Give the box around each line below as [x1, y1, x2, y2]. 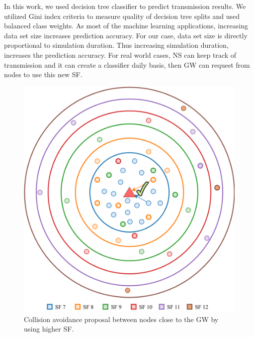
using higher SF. [24, 324, 74, 334]
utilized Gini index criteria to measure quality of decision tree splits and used [4, 10, 240, 21]
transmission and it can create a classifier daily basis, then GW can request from [4, 59, 250, 70]
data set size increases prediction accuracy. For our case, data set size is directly [4, 30, 248, 40]
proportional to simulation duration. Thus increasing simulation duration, [4, 40, 229, 50]
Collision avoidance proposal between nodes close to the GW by [24, 314, 219, 324]
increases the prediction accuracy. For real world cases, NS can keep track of [4, 49, 237, 60]
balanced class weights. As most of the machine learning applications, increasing [4, 20, 248, 31]
